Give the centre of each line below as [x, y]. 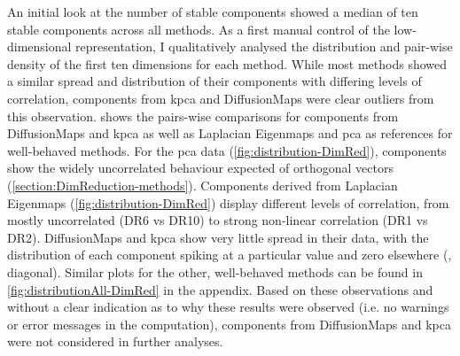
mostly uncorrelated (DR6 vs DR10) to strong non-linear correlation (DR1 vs [218, 220]
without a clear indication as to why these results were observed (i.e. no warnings [228, 307]
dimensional [39, 46]
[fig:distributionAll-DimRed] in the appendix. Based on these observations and [220, 289]
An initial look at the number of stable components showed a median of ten [213, 12]
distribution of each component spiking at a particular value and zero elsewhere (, [230, 255]
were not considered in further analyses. [115, 341]
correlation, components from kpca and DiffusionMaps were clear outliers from [221, 98]
